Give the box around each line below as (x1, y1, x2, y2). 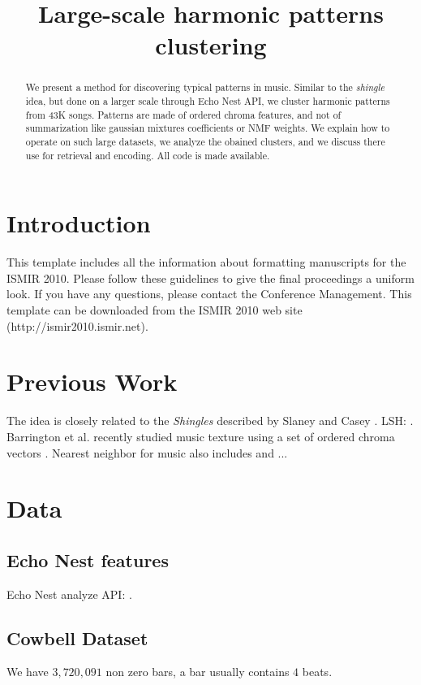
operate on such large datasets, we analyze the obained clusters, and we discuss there (25, 134, 385, 148)
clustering (155, 28, 267, 62)
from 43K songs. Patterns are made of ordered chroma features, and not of (25, 107, 342, 121)
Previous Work (6, 365, 178, 398)
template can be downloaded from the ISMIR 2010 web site (6, 301, 303, 319)
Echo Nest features (6, 547, 169, 572)
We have (6, 663, 49, 680)
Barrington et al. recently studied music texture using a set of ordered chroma (6, 427, 395, 444)
